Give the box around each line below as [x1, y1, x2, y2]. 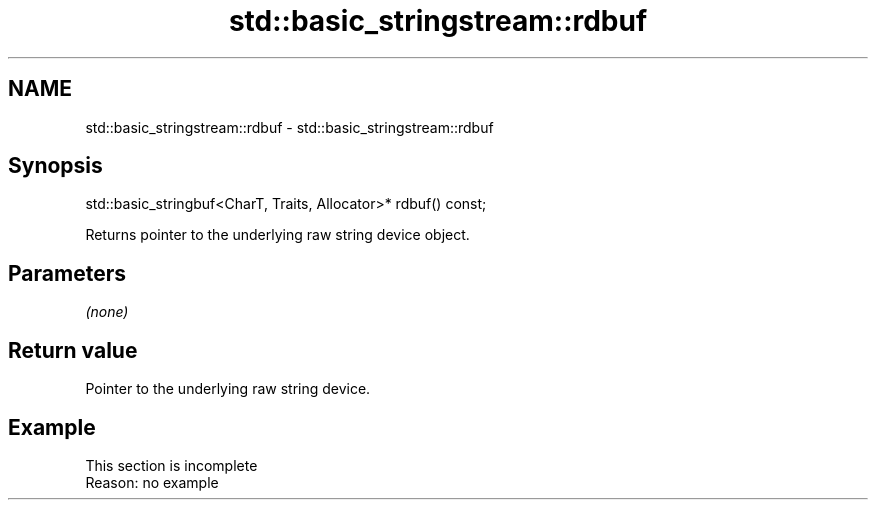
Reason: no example [85, 473, 219, 491]
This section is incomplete [85, 456, 258, 474]
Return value [8, 337, 138, 363]
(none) [85, 303, 129, 321]
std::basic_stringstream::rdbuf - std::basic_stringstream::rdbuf [85, 118, 494, 136]
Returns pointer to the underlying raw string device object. [85, 226, 470, 244]
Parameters [8, 260, 126, 286]
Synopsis [8, 153, 103, 179]
